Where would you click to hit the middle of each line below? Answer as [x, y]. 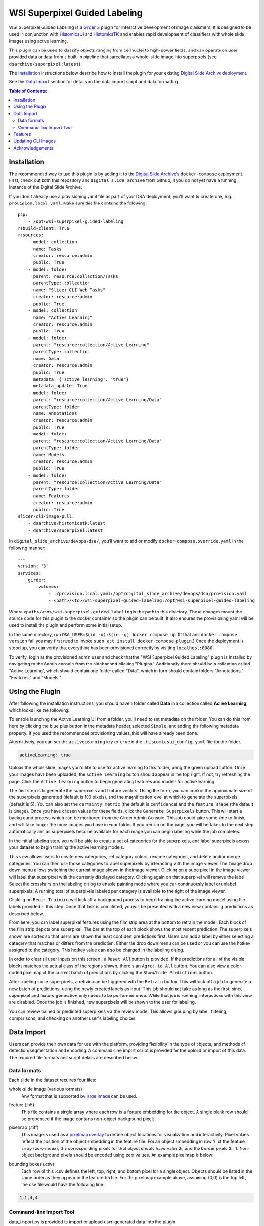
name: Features [51, 496]
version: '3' [33, 566]
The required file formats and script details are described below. [74, 1057]
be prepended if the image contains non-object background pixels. [89, 1119]
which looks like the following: [39, 710]
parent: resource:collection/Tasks [76, 276]
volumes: [49, 587]
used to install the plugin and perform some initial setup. [66, 625]
